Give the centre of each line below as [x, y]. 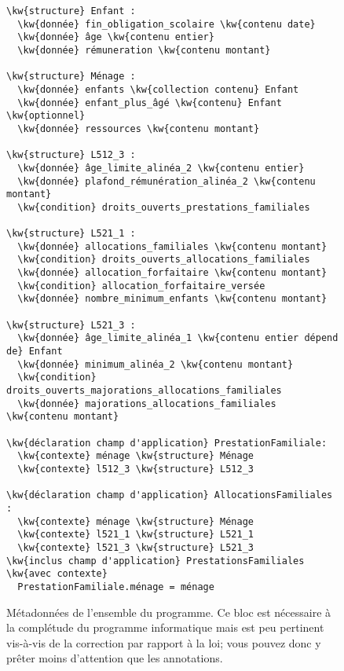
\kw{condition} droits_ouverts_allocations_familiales [164, 260]
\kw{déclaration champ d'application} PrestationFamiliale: [167, 443]
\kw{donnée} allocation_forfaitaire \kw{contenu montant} [172, 273]
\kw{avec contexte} [57, 574]
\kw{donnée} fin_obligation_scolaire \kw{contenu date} [167, 24]
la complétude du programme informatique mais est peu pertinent [165, 627]
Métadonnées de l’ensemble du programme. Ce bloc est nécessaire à [169, 612]
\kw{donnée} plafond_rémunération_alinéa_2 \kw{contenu [167, 181]
